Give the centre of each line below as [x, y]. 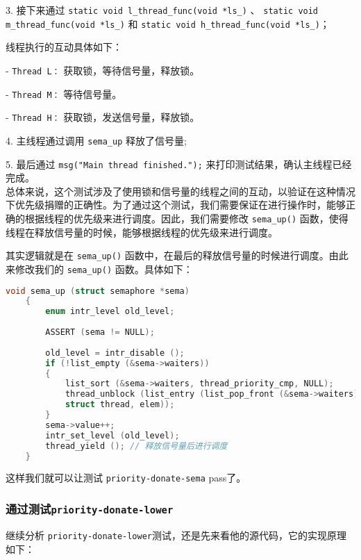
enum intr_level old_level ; [110, 312]
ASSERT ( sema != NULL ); [100, 332]
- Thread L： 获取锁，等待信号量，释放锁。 [103, 70]
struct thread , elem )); [120, 405]
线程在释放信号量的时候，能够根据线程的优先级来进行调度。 [142, 232]
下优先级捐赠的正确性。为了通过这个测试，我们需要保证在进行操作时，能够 [176, 205]
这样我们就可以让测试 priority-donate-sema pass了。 [126, 478]
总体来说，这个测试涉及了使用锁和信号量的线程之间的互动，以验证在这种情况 [180, 191]
